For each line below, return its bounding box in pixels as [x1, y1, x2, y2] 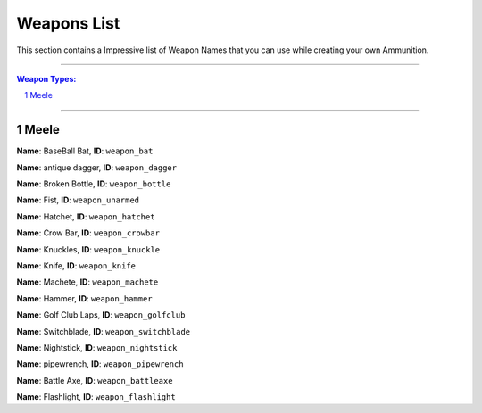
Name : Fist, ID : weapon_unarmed [16, 194, 140, 205]
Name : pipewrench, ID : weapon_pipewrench [16, 359, 184, 369]
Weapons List [16, 13, 120, 33]
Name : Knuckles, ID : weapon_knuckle [16, 244, 161, 254]
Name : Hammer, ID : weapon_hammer [16, 293, 153, 303]
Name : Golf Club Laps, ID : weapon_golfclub [16, 310, 186, 320]
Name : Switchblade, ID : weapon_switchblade [16, 326, 191, 336]
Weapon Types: [16, 73, 77, 84]
